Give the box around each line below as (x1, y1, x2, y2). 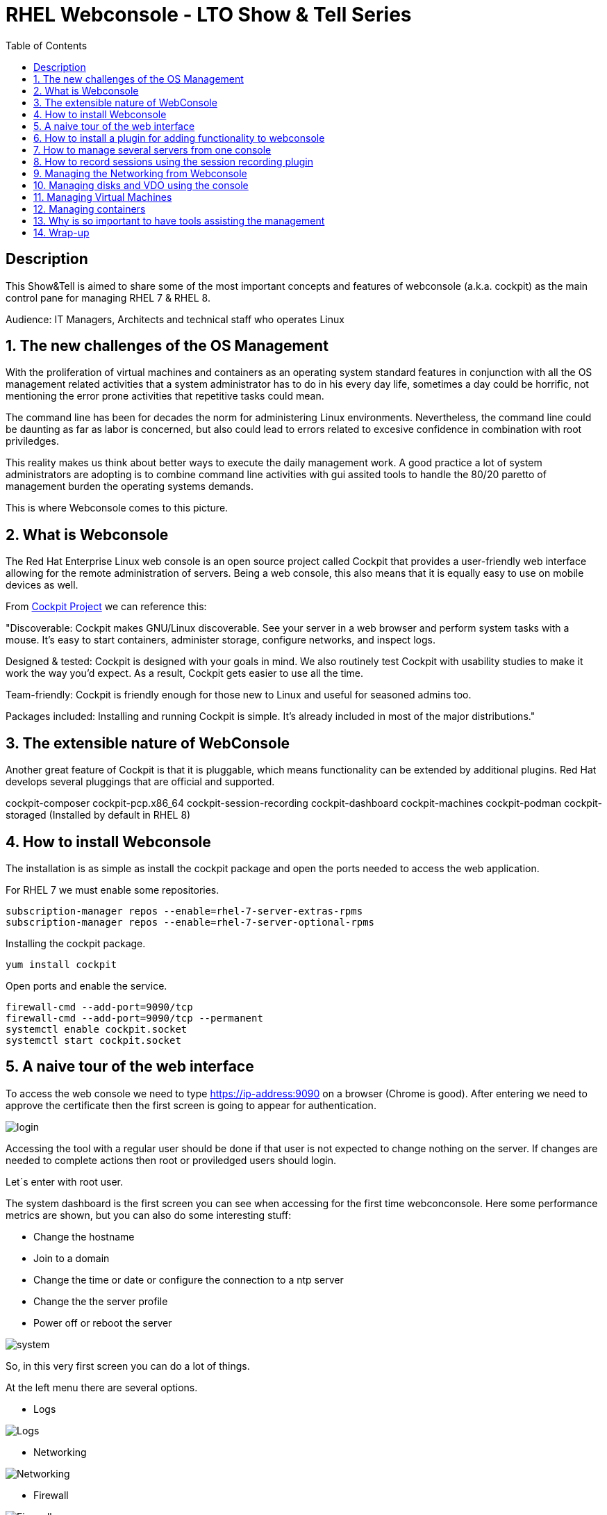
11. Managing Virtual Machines (33, 190, 172, 203)
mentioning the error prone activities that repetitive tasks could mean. (6, 390, 324, 402)
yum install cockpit (6, 958, 117, 970)
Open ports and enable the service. (6, 979, 167, 992)
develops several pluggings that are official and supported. (6, 776, 275, 788)
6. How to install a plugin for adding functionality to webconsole (33, 131, 325, 144)
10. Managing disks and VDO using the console (33, 179, 249, 191)
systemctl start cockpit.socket (6, 1034, 181, 1046)
